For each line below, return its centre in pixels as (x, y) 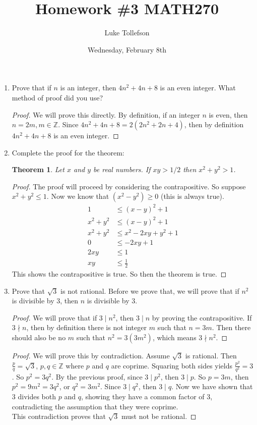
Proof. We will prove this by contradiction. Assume (91, 356)
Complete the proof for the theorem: (68, 152)
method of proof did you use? (57, 97)
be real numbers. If (122, 169)
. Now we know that (78, 196)
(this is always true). (192, 196)
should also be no (39, 337)
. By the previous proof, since (97, 376)
